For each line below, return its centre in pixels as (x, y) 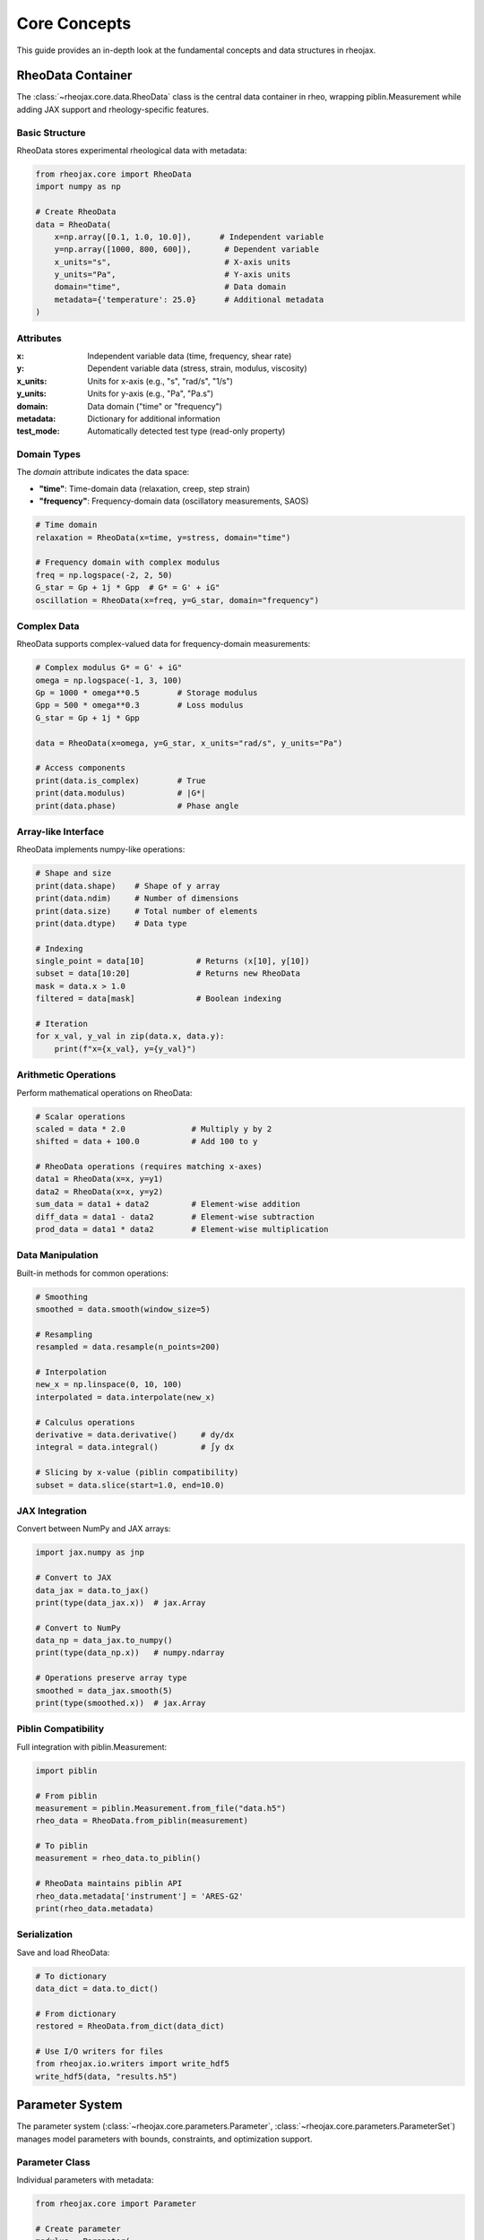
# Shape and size (73, 873)
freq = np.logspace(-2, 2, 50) (104, 575)
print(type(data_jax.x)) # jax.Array (121, 1602)
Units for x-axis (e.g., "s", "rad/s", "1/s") (160, 381)
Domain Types (48, 454)
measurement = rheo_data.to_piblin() (118, 1858)
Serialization (45, 1934)
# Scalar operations (80, 1116)
